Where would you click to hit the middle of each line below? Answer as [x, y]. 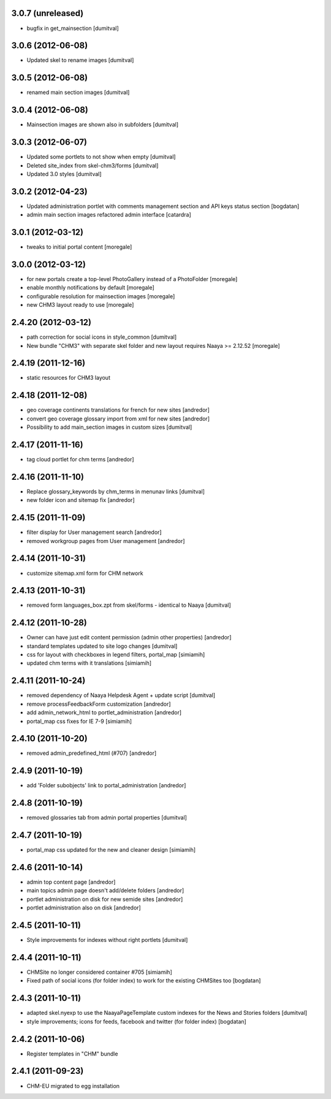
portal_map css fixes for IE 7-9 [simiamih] [79, 721]
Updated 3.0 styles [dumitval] [64, 174]
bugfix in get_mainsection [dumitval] [73, 28]
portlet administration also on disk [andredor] [84, 908]
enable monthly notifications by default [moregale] [90, 288]
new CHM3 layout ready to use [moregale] [80, 305]
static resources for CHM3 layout [68, 378]
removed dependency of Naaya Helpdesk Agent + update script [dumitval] [121, 695]
